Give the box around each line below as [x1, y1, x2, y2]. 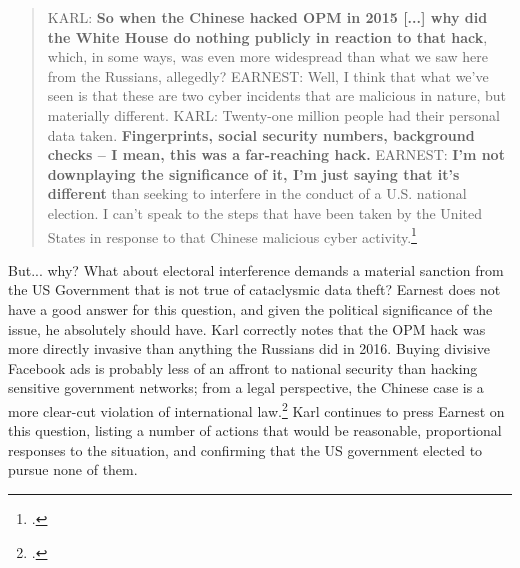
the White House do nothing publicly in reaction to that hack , [47, 26, 488, 47]
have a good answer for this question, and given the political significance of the [8, 298, 493, 319]
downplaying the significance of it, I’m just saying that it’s [47, 163, 460, 184]
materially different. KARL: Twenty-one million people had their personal [47, 104, 500, 125]
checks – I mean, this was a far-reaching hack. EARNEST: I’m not [47, 144, 505, 165]
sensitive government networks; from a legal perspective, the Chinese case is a [8, 377, 484, 398]
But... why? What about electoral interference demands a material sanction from [8, 259, 504, 280]
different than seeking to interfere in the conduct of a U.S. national [47, 183, 467, 204]
